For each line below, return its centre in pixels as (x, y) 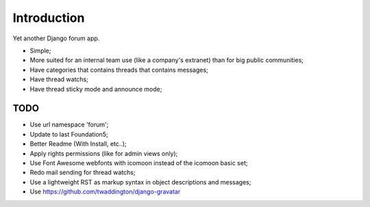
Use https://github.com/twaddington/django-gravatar (105, 192)
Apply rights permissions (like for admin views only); (104, 153)
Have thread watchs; (59, 79)
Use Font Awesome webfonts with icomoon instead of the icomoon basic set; (139, 163)
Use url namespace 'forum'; (69, 125)
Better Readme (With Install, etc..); (78, 144)
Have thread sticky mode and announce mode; (96, 89)
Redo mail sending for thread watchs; (83, 172)
